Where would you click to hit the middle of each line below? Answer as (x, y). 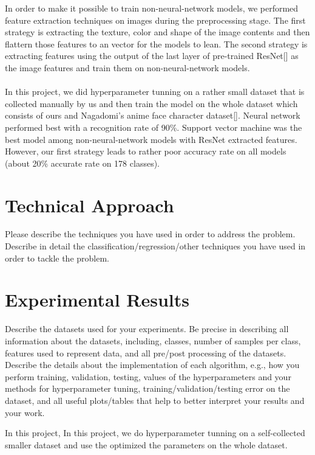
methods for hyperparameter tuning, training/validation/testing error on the (147, 388)
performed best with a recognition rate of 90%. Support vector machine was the (154, 127)
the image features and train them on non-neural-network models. (127, 67)
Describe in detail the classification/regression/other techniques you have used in (155, 246)
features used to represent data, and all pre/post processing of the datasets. (146, 353)
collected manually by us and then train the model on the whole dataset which (151, 103)
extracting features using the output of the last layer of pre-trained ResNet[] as (152, 56)
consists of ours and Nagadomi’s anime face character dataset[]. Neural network (153, 115)
